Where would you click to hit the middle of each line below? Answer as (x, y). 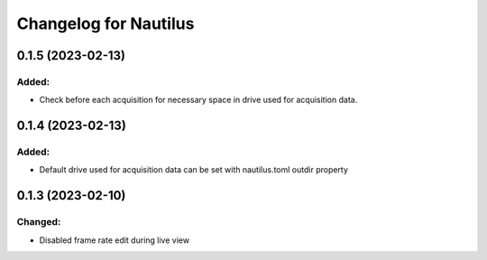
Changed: (39, 222)
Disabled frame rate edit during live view (114, 240)
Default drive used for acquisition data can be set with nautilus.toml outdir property (194, 170)
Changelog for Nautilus (106, 23)
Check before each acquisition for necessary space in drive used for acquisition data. (198, 100)
